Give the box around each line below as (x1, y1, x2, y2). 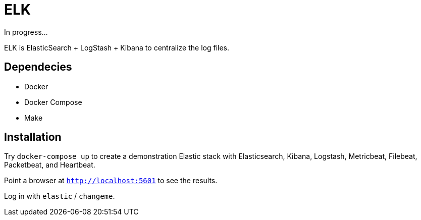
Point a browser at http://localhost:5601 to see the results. (4, 176, 218, 185)
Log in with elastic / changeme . (4, 192, 115, 201)
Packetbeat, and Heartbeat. (4, 160, 95, 170)
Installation (4, 131, 62, 144)
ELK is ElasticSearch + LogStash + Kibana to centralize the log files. (4, 43, 230, 52)
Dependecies (4, 61, 72, 74)
